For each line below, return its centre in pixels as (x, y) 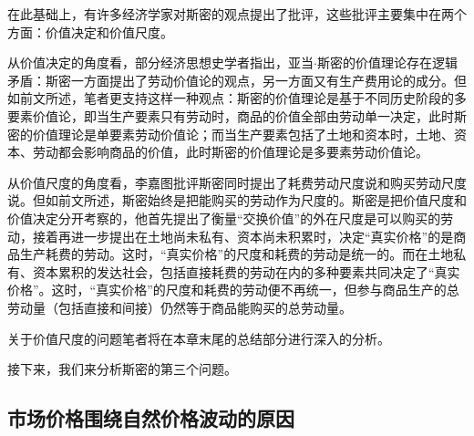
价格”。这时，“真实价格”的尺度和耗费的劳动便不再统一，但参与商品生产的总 (233, 290)
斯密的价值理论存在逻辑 (387, 62)
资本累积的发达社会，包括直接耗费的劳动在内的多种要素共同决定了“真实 (246, 271)
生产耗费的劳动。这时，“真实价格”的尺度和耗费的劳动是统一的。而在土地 (237, 254)
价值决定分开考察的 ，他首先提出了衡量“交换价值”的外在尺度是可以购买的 (224, 218)
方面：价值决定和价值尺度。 (90, 31)
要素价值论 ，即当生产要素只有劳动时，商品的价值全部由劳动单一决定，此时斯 (237, 115)
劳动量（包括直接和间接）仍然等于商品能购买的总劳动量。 (180, 307)
